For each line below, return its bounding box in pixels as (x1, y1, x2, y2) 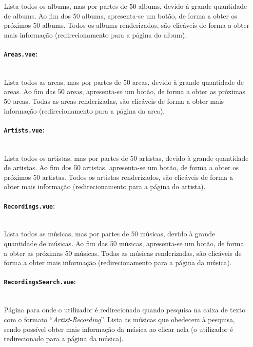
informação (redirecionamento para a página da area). (4, 105, 165, 116)
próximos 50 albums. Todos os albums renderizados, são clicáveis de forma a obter (4, 20, 250, 30)
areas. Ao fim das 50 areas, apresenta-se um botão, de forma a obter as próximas (4, 86, 245, 96)
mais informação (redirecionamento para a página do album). (4, 29, 187, 39)
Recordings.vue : (4, 200, 55, 211)
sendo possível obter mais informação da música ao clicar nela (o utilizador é (4, 324, 233, 334)
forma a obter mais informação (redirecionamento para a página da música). (4, 257, 232, 268)
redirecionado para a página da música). (4, 333, 124, 344)
